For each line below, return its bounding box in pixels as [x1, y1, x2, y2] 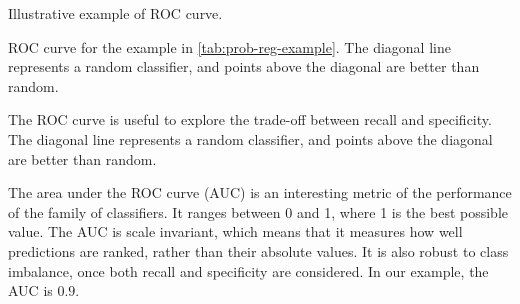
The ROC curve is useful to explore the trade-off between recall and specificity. [8, 109, 492, 130]
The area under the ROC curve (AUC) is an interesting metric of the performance [8, 182, 512, 203]
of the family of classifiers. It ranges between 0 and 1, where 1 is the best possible [8, 201, 509, 222]
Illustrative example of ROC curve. [8, 3, 223, 23]
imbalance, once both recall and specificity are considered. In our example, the [8, 260, 489, 281]
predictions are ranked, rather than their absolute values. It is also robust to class [8, 240, 509, 261]
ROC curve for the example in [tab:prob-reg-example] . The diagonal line [8, 36, 451, 57]
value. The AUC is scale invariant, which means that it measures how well [8, 221, 463, 242]
